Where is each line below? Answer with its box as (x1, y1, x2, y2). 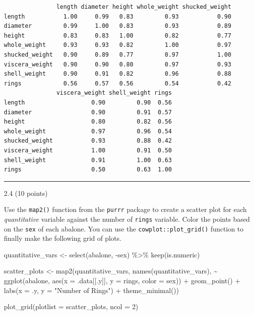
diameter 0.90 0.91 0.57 (4, 108, 172, 116)
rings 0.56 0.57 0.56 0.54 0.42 (4, 80, 232, 87)
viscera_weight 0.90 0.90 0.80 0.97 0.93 (4, 61, 232, 68)
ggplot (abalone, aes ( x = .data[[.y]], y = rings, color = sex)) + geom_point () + (4, 275, 240, 286)
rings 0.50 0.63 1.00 (4, 166, 172, 173)
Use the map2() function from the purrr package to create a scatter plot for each (4, 204, 247, 214)
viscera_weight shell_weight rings (56, 89, 172, 97)
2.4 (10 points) (4, 188, 48, 198)
